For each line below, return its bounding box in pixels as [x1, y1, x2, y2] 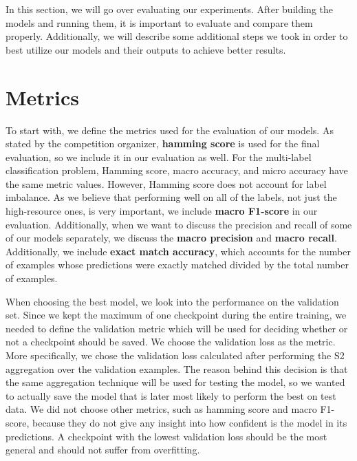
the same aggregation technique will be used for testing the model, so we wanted [6, 375, 345, 389]
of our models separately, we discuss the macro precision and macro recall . [6, 231, 337, 245]
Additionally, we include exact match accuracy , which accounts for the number [6, 244, 351, 258]
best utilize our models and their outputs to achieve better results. [6, 42, 286, 56]
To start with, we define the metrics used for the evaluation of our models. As [6, 122, 334, 137]
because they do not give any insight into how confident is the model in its [32, 415, 347, 429]
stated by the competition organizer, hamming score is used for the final [6, 136, 320, 151]
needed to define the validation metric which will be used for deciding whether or [6, 321, 348, 335]
